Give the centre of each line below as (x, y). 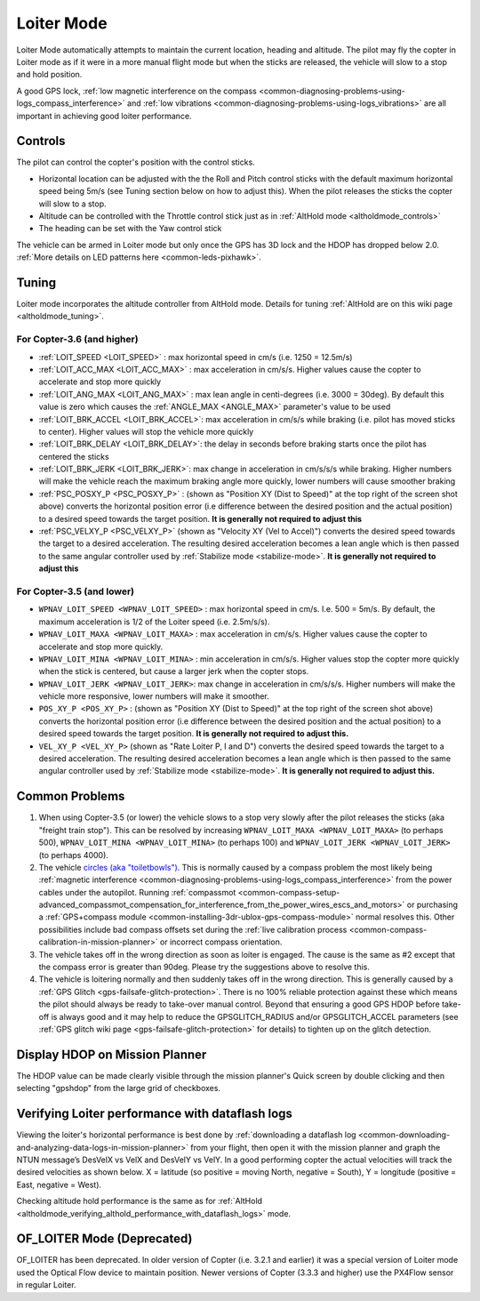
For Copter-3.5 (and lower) (76, 591)
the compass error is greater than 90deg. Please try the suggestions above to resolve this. (204, 967)
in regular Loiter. (46, 1285)
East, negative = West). (59, 1185)
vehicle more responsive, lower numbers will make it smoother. (154, 696)
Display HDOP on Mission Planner (112, 1054)
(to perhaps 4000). (73, 855)
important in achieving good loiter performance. (104, 116)
